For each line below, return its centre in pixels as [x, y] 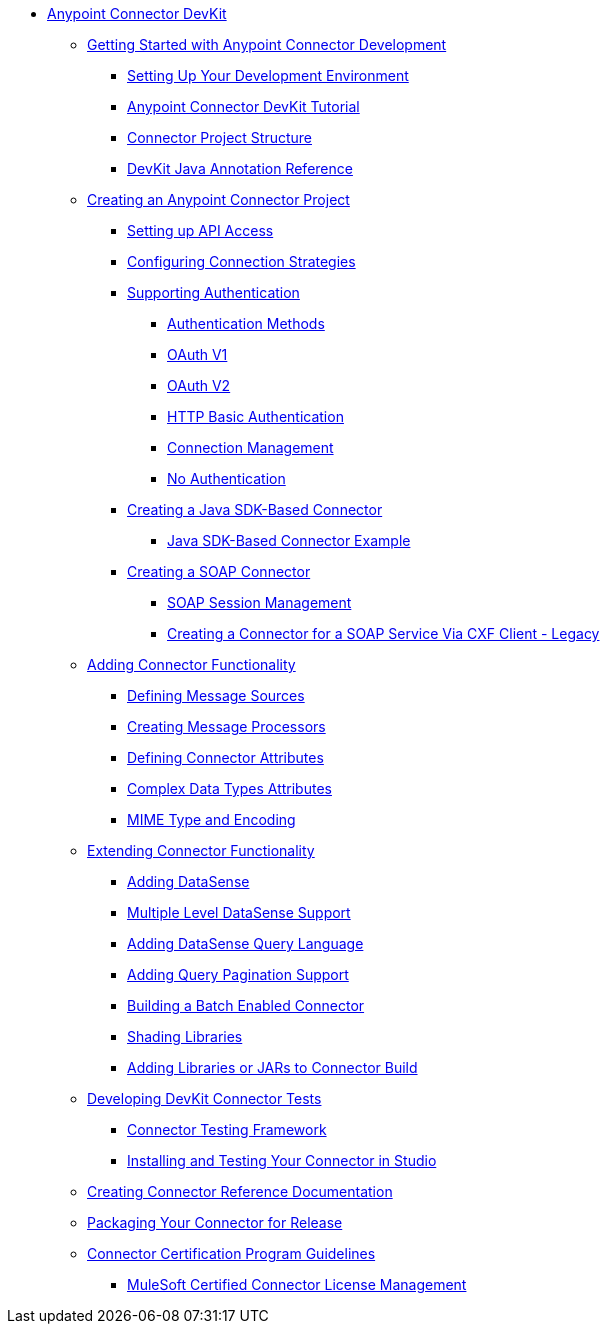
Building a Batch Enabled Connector [246, 1005]
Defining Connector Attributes [225, 757]
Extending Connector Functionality [201, 850]
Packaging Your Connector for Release [215, 1222]
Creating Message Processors [226, 726]
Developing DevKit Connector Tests [204, 1098]
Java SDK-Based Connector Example [289, 540]
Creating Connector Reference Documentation [240, 1191]
